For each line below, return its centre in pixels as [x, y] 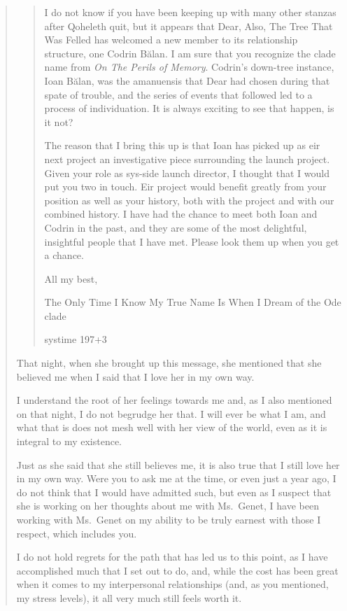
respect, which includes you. [77, 533]
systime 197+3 [76, 339]
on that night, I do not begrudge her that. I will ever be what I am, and [171, 413]
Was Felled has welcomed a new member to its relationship [171, 40]
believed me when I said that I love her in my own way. [135, 376]
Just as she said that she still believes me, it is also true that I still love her [178, 464]
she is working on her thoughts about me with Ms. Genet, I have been [168, 506]
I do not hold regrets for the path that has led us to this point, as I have [172, 557]
